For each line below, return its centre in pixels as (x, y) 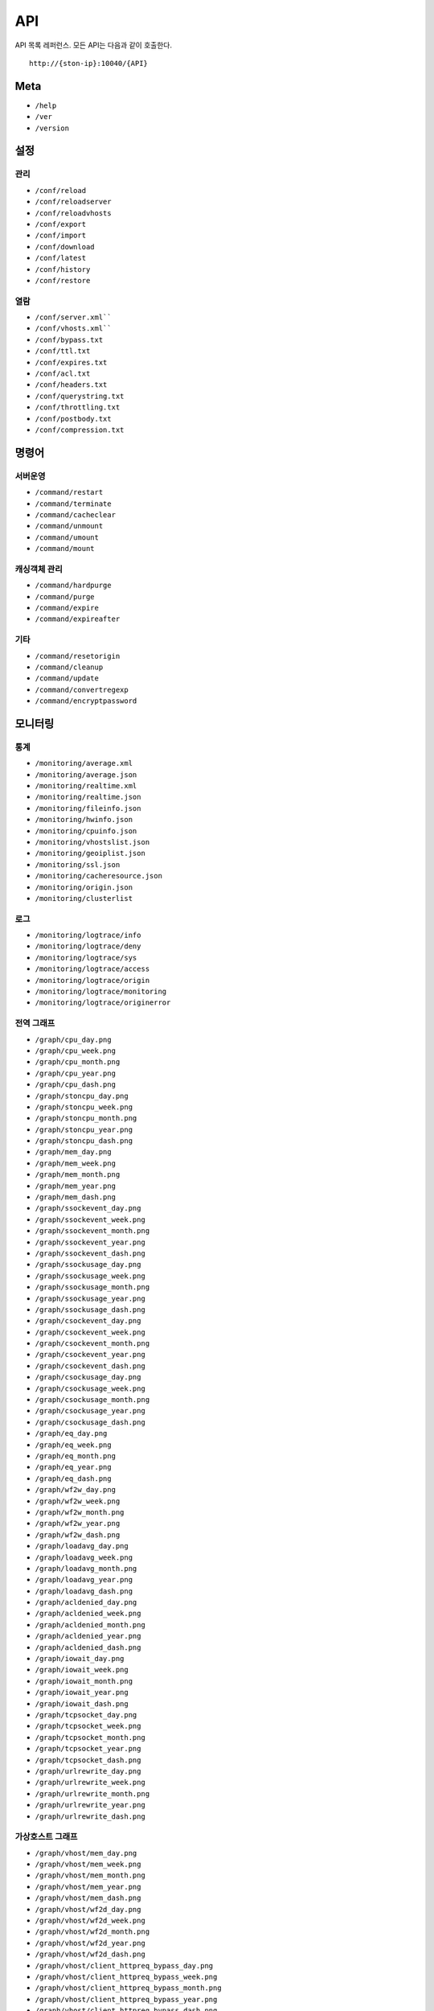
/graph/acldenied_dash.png (88, 1647)
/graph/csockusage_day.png (88, 1377)
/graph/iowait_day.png (80, 1659)
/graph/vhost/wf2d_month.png (92, 1932)
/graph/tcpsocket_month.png (90, 1737)
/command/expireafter (78, 619)
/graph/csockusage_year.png (90, 1411)
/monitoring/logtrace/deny (88, 946)
